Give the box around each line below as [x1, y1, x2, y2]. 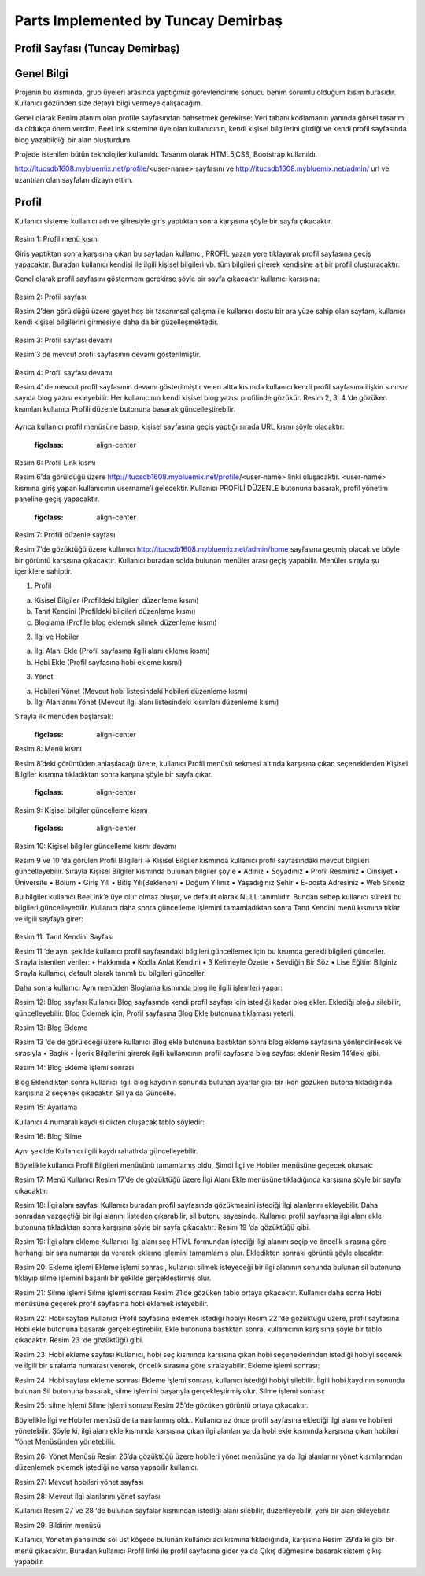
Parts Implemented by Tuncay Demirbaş [14, 12, 283, 29]
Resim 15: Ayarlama [14, 1102, 78, 1113]
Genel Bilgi [14, 67, 68, 80]
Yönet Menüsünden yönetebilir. [14, 1437, 116, 1447]
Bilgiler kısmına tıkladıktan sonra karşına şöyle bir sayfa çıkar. [14, 770, 213, 779]
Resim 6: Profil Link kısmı [14, 457, 96, 467]
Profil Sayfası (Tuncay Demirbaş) [14, 42, 180, 55]
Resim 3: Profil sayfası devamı [14, 335, 113, 345]
